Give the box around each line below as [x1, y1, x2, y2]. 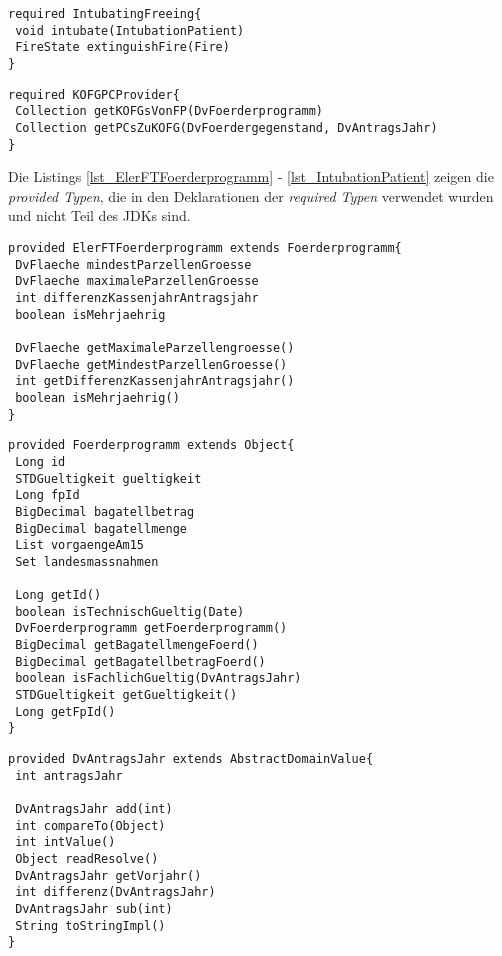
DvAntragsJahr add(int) [15, 802, 173, 817]
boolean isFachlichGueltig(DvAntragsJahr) [15, 671, 302, 686]
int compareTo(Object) [15, 818, 166, 833]
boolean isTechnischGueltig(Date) [15, 604, 245, 619]
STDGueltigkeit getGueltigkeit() [15, 688, 238, 703]
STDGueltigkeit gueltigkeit [15, 471, 202, 486]
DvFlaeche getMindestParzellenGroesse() [15, 357, 288, 372]
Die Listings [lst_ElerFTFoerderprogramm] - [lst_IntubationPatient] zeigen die [8, 166, 494, 187]
